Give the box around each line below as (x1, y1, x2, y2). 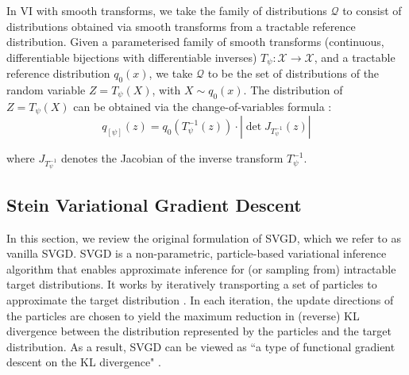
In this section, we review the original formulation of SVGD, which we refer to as (6, 229, 401, 246)
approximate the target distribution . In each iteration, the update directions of (6, 292, 394, 308)
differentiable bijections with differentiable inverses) (6, 48, 257, 65)
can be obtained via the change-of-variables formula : (73, 98, 332, 114)
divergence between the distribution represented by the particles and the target (6, 323, 392, 339)
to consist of (342, 2, 402, 18)
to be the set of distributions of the (207, 65, 380, 82)
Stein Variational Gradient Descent (6, 192, 302, 216)
